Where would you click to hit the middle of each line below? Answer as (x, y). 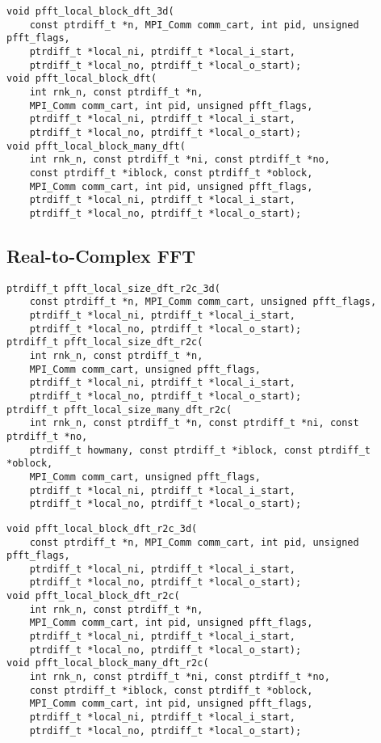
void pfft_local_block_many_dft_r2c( (108, 663)
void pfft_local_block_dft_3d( (90, 11)
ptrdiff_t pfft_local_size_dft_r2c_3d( (113, 288)
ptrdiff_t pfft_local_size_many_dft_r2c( (119, 409)
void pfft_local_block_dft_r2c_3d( (102, 528)
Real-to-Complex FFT (101, 255)
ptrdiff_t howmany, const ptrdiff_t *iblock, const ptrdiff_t (200, 450)
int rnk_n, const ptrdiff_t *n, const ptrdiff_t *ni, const (194, 423)
